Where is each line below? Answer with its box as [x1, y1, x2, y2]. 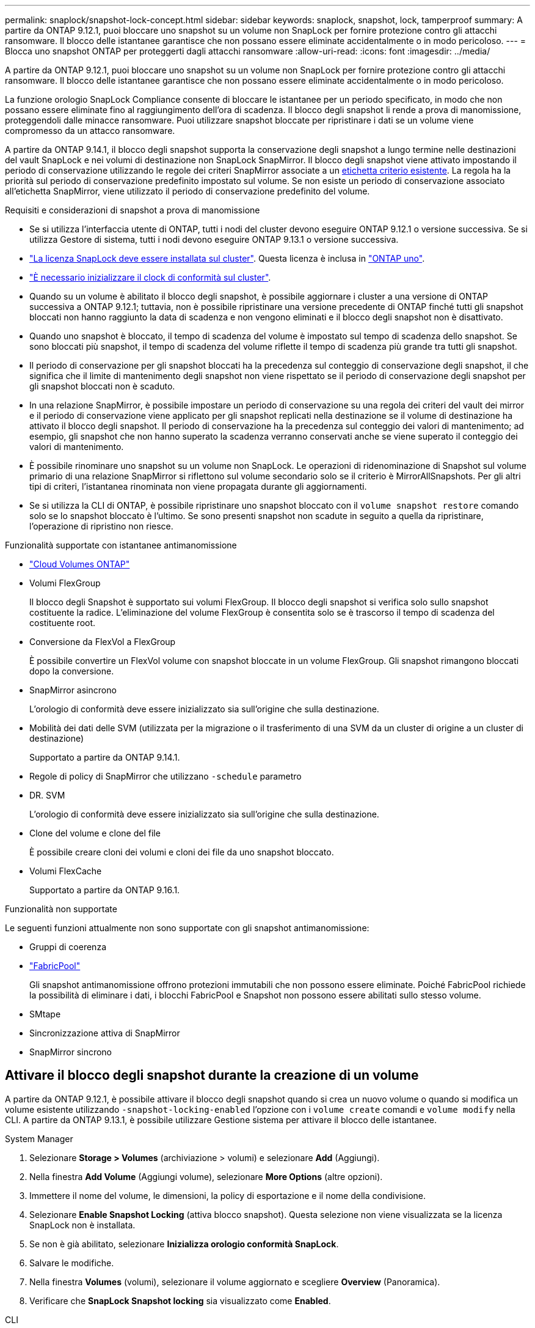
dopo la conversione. [29, 666, 114, 676]
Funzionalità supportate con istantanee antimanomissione [5, 540, 237, 550]
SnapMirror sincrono [29, 1047, 112, 1057]
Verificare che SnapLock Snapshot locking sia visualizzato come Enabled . [29, 1295, 331, 1306]
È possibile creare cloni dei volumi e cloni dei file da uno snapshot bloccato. [29, 847, 334, 857]
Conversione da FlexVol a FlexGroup [29, 636, 176, 647]
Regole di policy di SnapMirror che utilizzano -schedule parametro [29, 771, 302, 781]
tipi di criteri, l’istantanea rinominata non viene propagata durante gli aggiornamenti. [29, 481, 367, 492]
